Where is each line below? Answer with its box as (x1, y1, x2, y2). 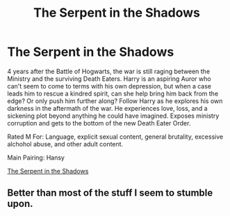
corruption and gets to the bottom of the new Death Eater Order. (7, 118, 191, 127)
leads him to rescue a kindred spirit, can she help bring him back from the (7, 89, 219, 98)
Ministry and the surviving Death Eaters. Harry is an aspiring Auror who (7, 75, 211, 83)
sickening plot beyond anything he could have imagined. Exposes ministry (7, 111, 220, 120)
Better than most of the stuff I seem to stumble (7, 187, 213, 199)
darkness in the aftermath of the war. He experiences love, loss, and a (7, 104, 208, 112)
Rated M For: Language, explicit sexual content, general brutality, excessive (7, 132, 224, 141)
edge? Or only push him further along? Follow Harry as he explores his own (7, 96, 223, 105)
